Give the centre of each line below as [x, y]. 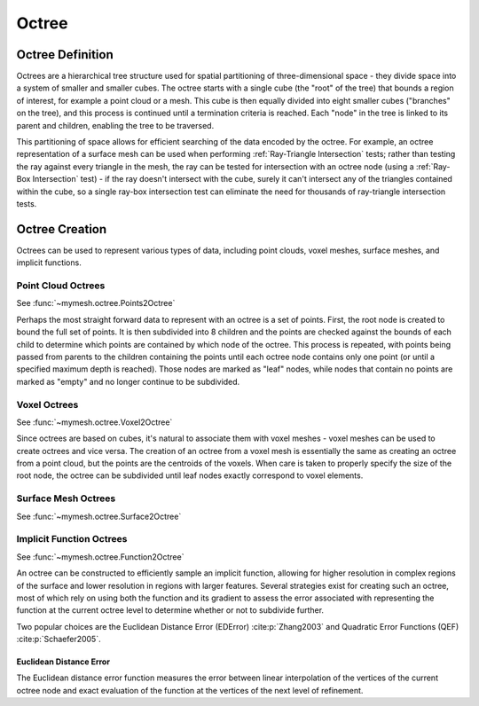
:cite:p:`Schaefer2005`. [59, 639]
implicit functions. [49, 263]
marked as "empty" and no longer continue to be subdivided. [128, 381]
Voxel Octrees [47, 404]
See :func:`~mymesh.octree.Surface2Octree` [99, 516]
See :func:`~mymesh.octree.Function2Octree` [100, 557]
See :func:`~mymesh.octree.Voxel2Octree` [94, 422]
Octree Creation [62, 229]
